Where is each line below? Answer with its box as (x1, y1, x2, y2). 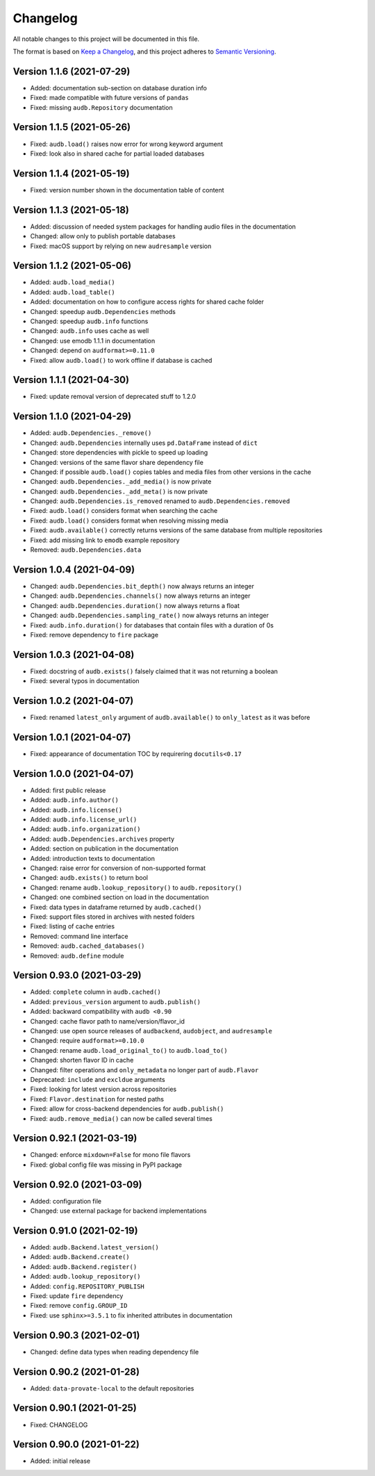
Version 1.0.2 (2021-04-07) (12, 695, 134, 707)
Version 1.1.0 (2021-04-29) (12, 411, 132, 423)
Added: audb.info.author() (30, 796, 119, 804)
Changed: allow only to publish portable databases (30, 232, 176, 240)
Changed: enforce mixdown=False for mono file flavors (30, 1151, 191, 1159)
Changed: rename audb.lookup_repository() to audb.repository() (30, 883, 242, 892)
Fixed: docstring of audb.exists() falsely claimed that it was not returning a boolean (30, 667, 278, 675)
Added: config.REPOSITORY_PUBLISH (30, 1282, 145, 1290)
